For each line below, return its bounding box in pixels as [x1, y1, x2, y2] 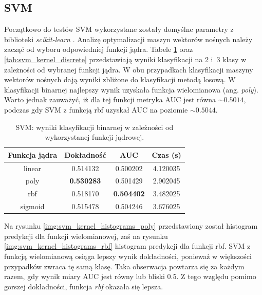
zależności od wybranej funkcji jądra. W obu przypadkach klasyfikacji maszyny [4, 64, 253, 75]
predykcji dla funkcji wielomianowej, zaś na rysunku [4, 230, 168, 241]
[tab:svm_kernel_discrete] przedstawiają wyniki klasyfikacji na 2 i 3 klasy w [4, 53, 247, 64]
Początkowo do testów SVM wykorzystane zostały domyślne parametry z [4, 24, 234, 34]
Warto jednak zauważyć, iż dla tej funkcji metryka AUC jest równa [4, 94, 216, 105]
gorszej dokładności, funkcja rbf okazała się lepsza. [4, 281, 163, 291]
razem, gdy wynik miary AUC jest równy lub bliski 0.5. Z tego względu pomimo [4, 271, 256, 282]
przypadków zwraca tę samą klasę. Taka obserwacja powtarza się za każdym [4, 261, 245, 271]
